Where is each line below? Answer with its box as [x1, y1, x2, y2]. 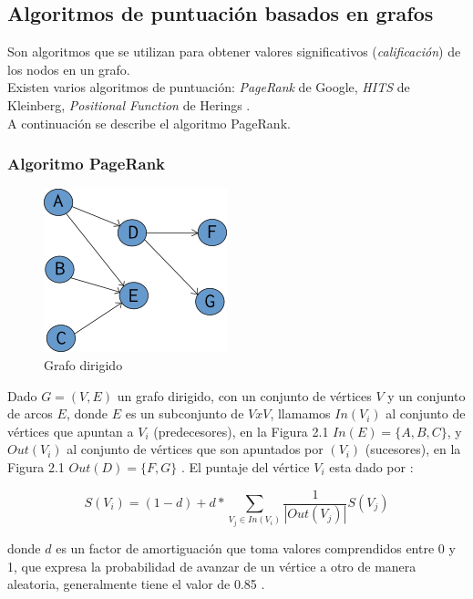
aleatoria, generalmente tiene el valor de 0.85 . [7, 574, 265, 594]
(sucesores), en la [365, 439, 461, 459]
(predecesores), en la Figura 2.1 [153, 421, 329, 440]
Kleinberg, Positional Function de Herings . [7, 95, 251, 114]
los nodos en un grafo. [7, 59, 130, 78]
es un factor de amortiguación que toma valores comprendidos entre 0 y [56, 538, 456, 557]
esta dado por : [329, 457, 414, 476]
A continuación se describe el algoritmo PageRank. [7, 113, 291, 132]
